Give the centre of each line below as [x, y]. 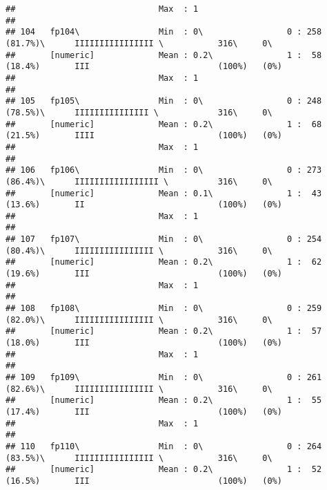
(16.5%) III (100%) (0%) [144, 481]
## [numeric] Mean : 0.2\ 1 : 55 [164, 401]
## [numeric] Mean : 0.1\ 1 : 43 [164, 193]
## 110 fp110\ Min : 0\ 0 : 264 [164, 446]
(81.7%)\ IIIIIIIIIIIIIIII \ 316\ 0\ [139, 43]
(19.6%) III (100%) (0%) [144, 274]
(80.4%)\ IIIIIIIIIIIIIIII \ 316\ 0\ [139, 251]
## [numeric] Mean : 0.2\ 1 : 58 [164, 55]
